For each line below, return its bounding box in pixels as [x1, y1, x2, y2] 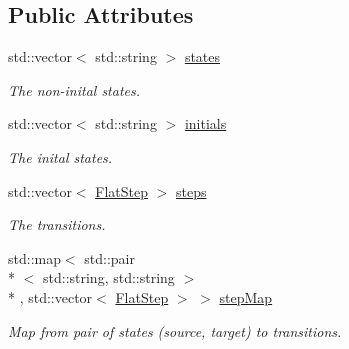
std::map [8, 247, 61, 268]
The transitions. [8, 214, 106, 235]
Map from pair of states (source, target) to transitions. [8, 320, 342, 341]
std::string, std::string [42, 267, 175, 288]
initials [184, 113, 227, 134]
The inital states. [8, 146, 113, 167]
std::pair [84, 247, 135, 268]
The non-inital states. [8, 79, 141, 100]
